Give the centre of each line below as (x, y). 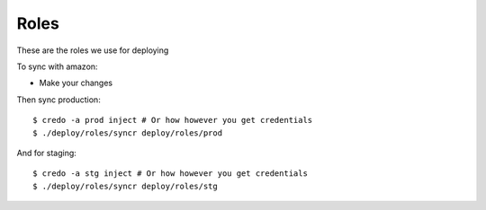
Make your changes (76, 83)
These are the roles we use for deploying (93, 50)
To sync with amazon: (57, 66)
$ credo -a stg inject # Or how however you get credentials (170, 174)
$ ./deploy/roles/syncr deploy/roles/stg (125, 186)
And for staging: (46, 153)
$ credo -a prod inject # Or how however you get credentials (173, 120)
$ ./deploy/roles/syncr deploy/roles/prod (128, 133)
